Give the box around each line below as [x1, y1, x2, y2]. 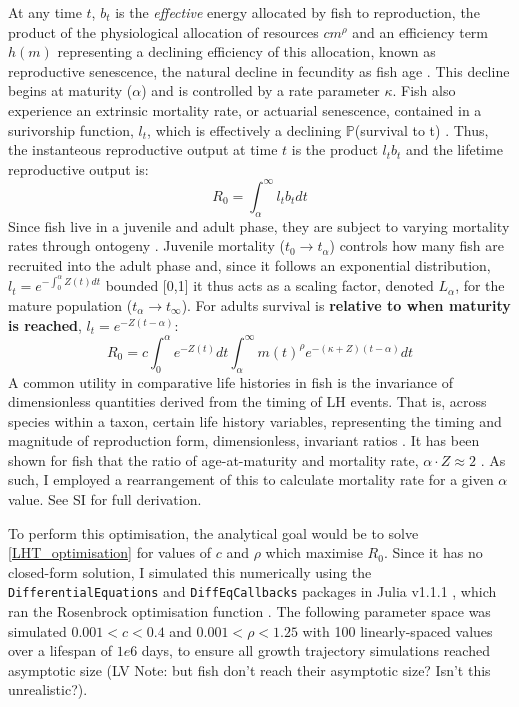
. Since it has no [383, 542, 483, 563]
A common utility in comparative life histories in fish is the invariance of [8, 371, 453, 392]
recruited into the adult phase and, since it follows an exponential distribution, [8, 254, 491, 275]
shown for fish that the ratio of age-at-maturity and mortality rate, [8, 449, 419, 470]
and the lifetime [406, 139, 503, 160]
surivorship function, [8, 119, 134, 140]
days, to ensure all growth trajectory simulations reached [141, 640, 490, 661]
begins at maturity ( [8, 80, 133, 101]
